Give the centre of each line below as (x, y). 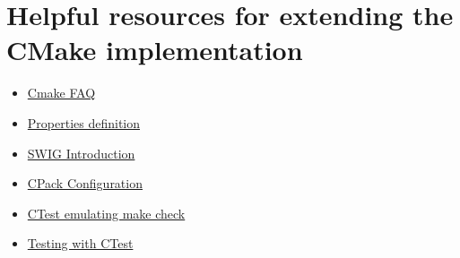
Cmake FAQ (61, 93)
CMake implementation (155, 50)
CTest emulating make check (106, 213)
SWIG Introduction (81, 153)
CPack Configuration (85, 183)
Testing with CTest (80, 243)
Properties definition (84, 122)
